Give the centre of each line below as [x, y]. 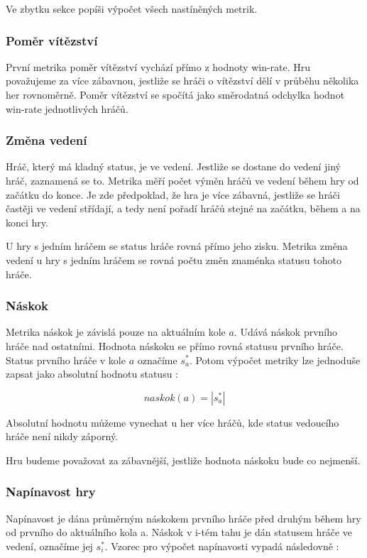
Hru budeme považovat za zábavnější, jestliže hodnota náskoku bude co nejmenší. [183, 460]
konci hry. [27, 222]
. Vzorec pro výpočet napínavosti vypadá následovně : [222, 546]
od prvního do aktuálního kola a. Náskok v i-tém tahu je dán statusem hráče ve [179, 532]
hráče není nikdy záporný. [62, 436]
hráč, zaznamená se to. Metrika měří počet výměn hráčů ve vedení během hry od [182, 180]
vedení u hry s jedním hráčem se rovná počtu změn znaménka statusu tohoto [174, 259]
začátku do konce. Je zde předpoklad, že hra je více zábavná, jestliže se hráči [173, 194]
